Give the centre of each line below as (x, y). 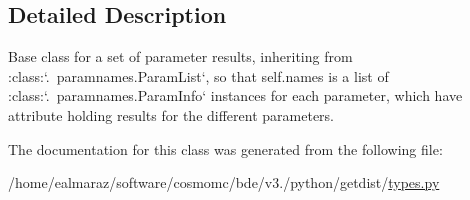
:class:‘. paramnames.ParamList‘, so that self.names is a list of (198, 75)
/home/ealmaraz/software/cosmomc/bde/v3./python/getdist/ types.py (224, 182)
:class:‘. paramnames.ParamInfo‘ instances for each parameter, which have (235, 95)
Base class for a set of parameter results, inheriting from (180, 56)
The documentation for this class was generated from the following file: (225, 148)
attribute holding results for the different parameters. (171, 114)
